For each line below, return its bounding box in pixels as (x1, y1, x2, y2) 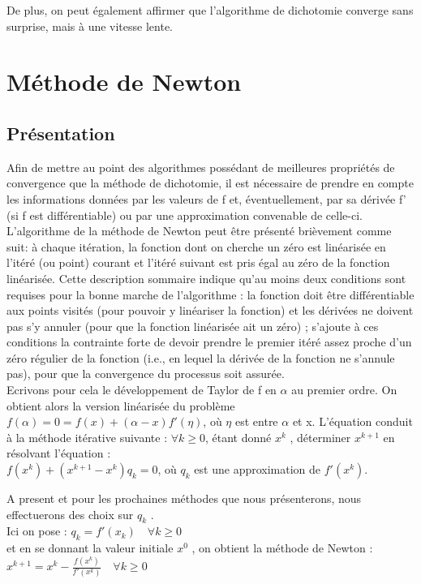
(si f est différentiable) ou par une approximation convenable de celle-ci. (6, 206, 363, 223)
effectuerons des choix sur (6, 505, 134, 522)
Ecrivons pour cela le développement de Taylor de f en (6, 381, 277, 398)
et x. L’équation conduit (292, 413, 413, 430)
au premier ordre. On (291, 381, 397, 398)
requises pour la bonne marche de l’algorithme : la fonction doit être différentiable (6, 286, 415, 303)
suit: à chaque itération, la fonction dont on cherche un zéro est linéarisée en (6, 238, 386, 255)
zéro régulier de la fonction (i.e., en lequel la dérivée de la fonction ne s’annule (6, 349, 395, 366)
